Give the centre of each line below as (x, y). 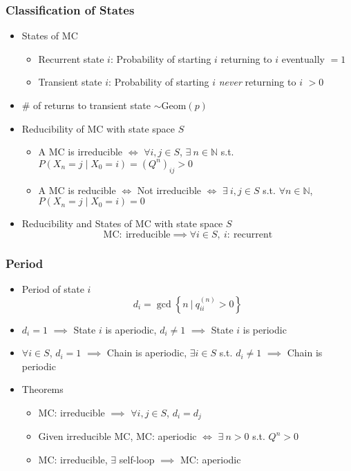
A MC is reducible (77, 190)
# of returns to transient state (86, 105)
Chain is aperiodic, (147, 353)
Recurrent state (71, 58)
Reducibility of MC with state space (98, 128)
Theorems (42, 389)
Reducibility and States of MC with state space (122, 223)
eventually (303, 58)
